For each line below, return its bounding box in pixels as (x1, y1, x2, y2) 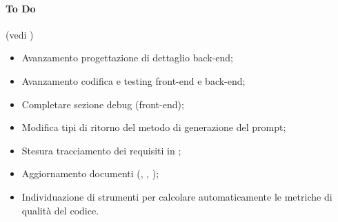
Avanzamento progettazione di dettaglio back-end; (21, 50, 233, 65)
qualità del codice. (21, 203, 99, 217)
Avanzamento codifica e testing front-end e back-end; (21, 73, 246, 88)
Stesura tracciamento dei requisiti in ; (21, 143, 181, 157)
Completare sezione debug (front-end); (21, 97, 184, 111)
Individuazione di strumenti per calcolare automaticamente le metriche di (21, 189, 332, 203)
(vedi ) (6, 27, 34, 41)
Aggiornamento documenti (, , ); (21, 166, 159, 181)
